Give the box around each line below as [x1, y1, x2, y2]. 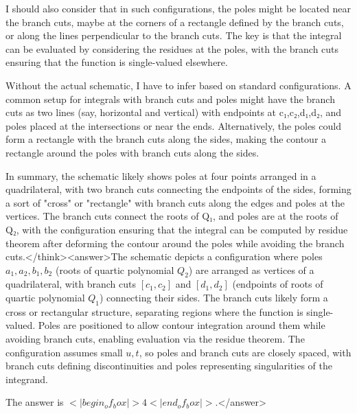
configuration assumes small [5, 345, 123, 359]
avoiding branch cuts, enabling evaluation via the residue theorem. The [5, 332, 305, 346]
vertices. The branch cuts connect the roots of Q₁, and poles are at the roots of [5, 209, 338, 223]
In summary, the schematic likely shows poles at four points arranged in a [5, 168, 316, 183]
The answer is [5, 395, 64, 409]
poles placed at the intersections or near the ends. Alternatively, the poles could [5, 118, 341, 133]
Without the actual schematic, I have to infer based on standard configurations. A [5, 78, 352, 92]
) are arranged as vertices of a [188, 262, 314, 277]
